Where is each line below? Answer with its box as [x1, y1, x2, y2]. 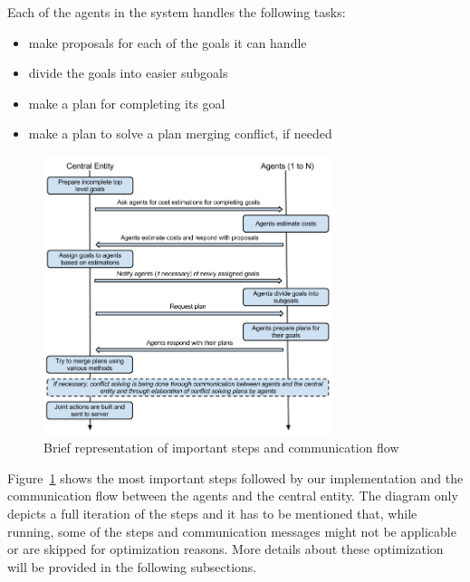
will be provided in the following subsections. [7, 557, 257, 576]
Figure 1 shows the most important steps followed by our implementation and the [7, 468, 464, 487]
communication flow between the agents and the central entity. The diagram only [7, 486, 458, 505]
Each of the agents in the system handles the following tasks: [7, 3, 346, 21]
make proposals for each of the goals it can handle [28, 33, 307, 52]
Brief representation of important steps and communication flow [43, 438, 399, 457]
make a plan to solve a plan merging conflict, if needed [28, 124, 332, 143]
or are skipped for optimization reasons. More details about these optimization [7, 539, 444, 558]
